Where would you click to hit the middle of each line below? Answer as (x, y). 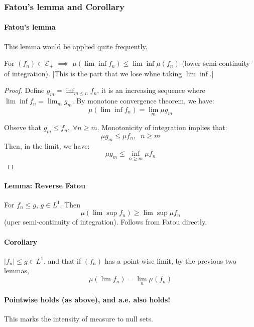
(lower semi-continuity (216, 63)
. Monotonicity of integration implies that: (162, 127)
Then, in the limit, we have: (47, 145)
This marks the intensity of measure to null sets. (79, 319)
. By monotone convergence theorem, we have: (143, 101)
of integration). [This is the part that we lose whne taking (93, 73)
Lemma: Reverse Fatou (45, 185)
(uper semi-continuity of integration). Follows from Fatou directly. (106, 222)
